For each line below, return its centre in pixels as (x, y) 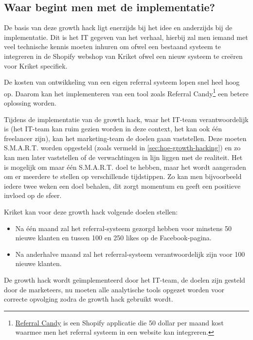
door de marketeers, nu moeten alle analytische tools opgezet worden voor (114, 289)
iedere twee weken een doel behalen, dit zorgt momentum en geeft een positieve (122, 186)
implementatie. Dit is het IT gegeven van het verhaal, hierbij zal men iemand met (126, 37)
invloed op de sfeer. (33, 195)
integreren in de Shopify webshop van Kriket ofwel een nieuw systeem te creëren (123, 56)
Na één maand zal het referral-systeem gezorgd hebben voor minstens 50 (123, 228)
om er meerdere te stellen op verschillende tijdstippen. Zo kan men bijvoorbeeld (123, 176)
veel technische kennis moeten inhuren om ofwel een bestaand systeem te (113, 46)
